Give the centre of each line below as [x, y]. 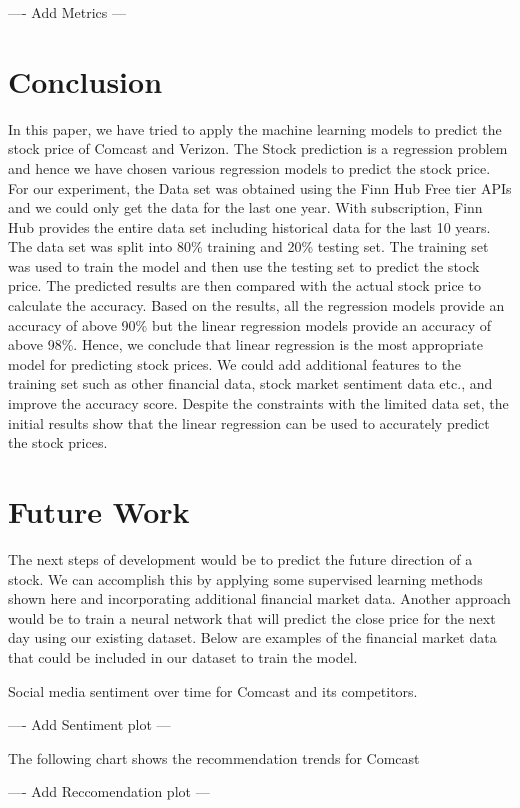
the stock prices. [58, 442]
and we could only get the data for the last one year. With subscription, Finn [245, 207]
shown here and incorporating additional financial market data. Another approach [259, 598]
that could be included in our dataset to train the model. [183, 656]
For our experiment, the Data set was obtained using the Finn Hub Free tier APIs [260, 187]
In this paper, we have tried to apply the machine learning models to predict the [255, 128]
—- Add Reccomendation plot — [109, 791]
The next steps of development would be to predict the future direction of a [240, 558]
